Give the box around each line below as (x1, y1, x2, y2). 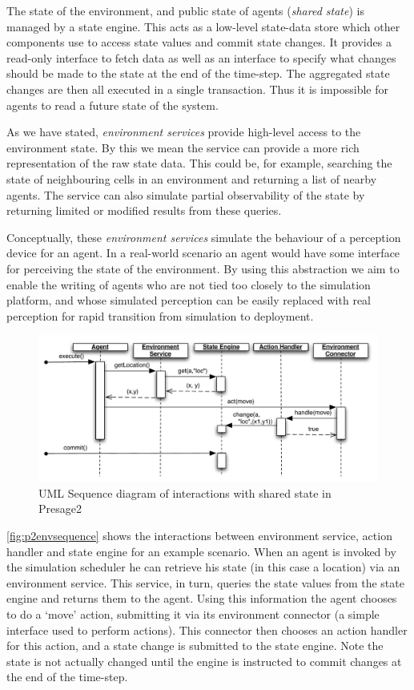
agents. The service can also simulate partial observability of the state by (6, 186, 365, 203)
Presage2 (38, 500, 82, 517)
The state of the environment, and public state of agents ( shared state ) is (6, 2, 364, 18)
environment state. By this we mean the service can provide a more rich (6, 139, 360, 155)
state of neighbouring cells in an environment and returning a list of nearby (6, 170, 377, 187)
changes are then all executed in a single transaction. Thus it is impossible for (6, 80, 389, 97)
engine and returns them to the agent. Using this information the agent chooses (6, 590, 397, 607)
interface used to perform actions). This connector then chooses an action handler (6, 621, 408, 638)
